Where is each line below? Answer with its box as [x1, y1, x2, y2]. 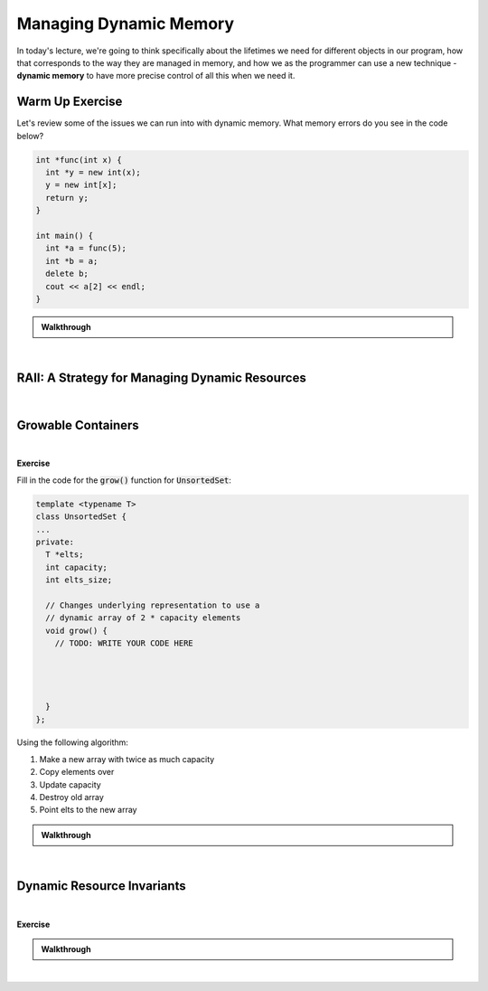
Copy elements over [39, 767, 115, 778]
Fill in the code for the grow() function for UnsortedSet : [16, 475, 232, 486]
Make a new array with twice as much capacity [39, 753, 215, 764]
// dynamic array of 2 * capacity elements [45, 613, 241, 623]
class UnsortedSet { [35, 512, 127, 522]
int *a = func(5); [45, 243, 127, 253]
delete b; [45, 269, 89, 279]
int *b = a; [45, 256, 99, 266]
